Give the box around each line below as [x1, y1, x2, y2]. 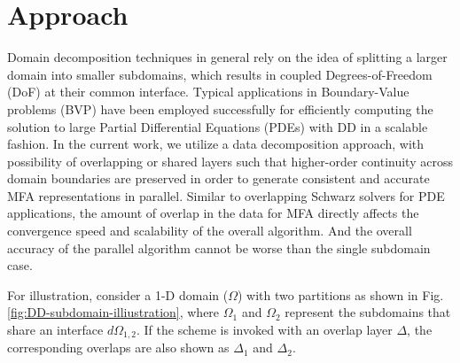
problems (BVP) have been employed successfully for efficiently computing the [7, 99, 433, 118]
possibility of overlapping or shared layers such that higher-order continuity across [7, 151, 453, 170]
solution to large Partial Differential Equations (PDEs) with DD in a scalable [7, 117, 428, 135]
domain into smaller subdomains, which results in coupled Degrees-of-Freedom [7, 65, 433, 83]
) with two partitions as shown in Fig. [238, 285, 444, 304]
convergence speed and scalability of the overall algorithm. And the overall [7, 221, 412, 240]
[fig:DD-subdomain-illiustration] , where [7, 303, 220, 321]
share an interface [7, 321, 104, 339]
